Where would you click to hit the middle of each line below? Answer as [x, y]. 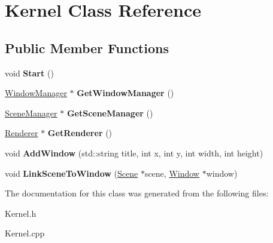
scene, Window [172, 173]
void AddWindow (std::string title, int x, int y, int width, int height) [134, 153]
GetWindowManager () [125, 93]
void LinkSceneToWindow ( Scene [72, 173]
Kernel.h [21, 213]
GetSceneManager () [110, 113]
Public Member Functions [87, 47]
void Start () [29, 73]
